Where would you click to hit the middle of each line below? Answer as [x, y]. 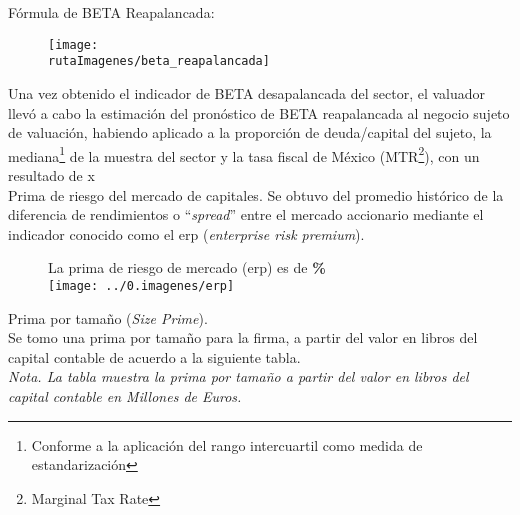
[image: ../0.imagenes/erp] [141, 285]
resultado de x [51, 174]
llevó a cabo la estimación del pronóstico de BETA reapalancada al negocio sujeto [259, 112]
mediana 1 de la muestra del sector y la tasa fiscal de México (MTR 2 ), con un [244, 154]
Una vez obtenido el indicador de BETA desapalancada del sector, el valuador [247, 92]
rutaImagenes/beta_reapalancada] [159, 61]
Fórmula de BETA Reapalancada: [111, 12]
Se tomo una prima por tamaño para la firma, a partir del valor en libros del [243, 337]
